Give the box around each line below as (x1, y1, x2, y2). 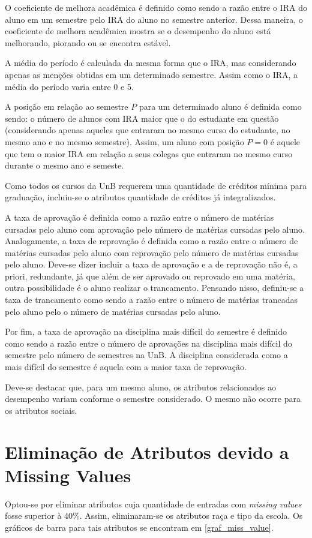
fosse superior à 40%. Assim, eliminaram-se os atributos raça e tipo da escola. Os (5, 509, 303, 522)
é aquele (270, 135, 301, 148)
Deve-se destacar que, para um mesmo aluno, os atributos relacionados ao (5, 380, 276, 393)
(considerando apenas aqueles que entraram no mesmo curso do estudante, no (5, 124, 290, 136)
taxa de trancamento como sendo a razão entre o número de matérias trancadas (5, 293, 298, 306)
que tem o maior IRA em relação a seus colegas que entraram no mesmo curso (5, 147, 293, 160)
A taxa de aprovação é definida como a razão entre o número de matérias (5, 211, 274, 223)
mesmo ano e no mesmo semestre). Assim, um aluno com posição (5, 135, 244, 148)
